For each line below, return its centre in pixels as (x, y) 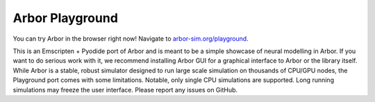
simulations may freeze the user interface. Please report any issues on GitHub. (125, 90)
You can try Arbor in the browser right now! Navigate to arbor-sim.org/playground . (131, 39)
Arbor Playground (65, 18)
